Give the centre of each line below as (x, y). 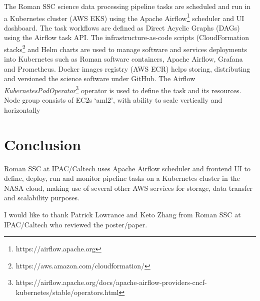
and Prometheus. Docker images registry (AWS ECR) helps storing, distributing (127, 68)
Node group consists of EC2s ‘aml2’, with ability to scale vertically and (113, 100)
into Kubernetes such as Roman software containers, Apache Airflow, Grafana (123, 59)
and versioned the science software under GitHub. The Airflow (100, 78)
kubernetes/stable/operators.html (67, 292)
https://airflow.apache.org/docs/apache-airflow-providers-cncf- (111, 282)
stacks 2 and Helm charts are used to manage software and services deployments (126, 48)
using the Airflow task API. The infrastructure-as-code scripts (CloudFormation (126, 37)
